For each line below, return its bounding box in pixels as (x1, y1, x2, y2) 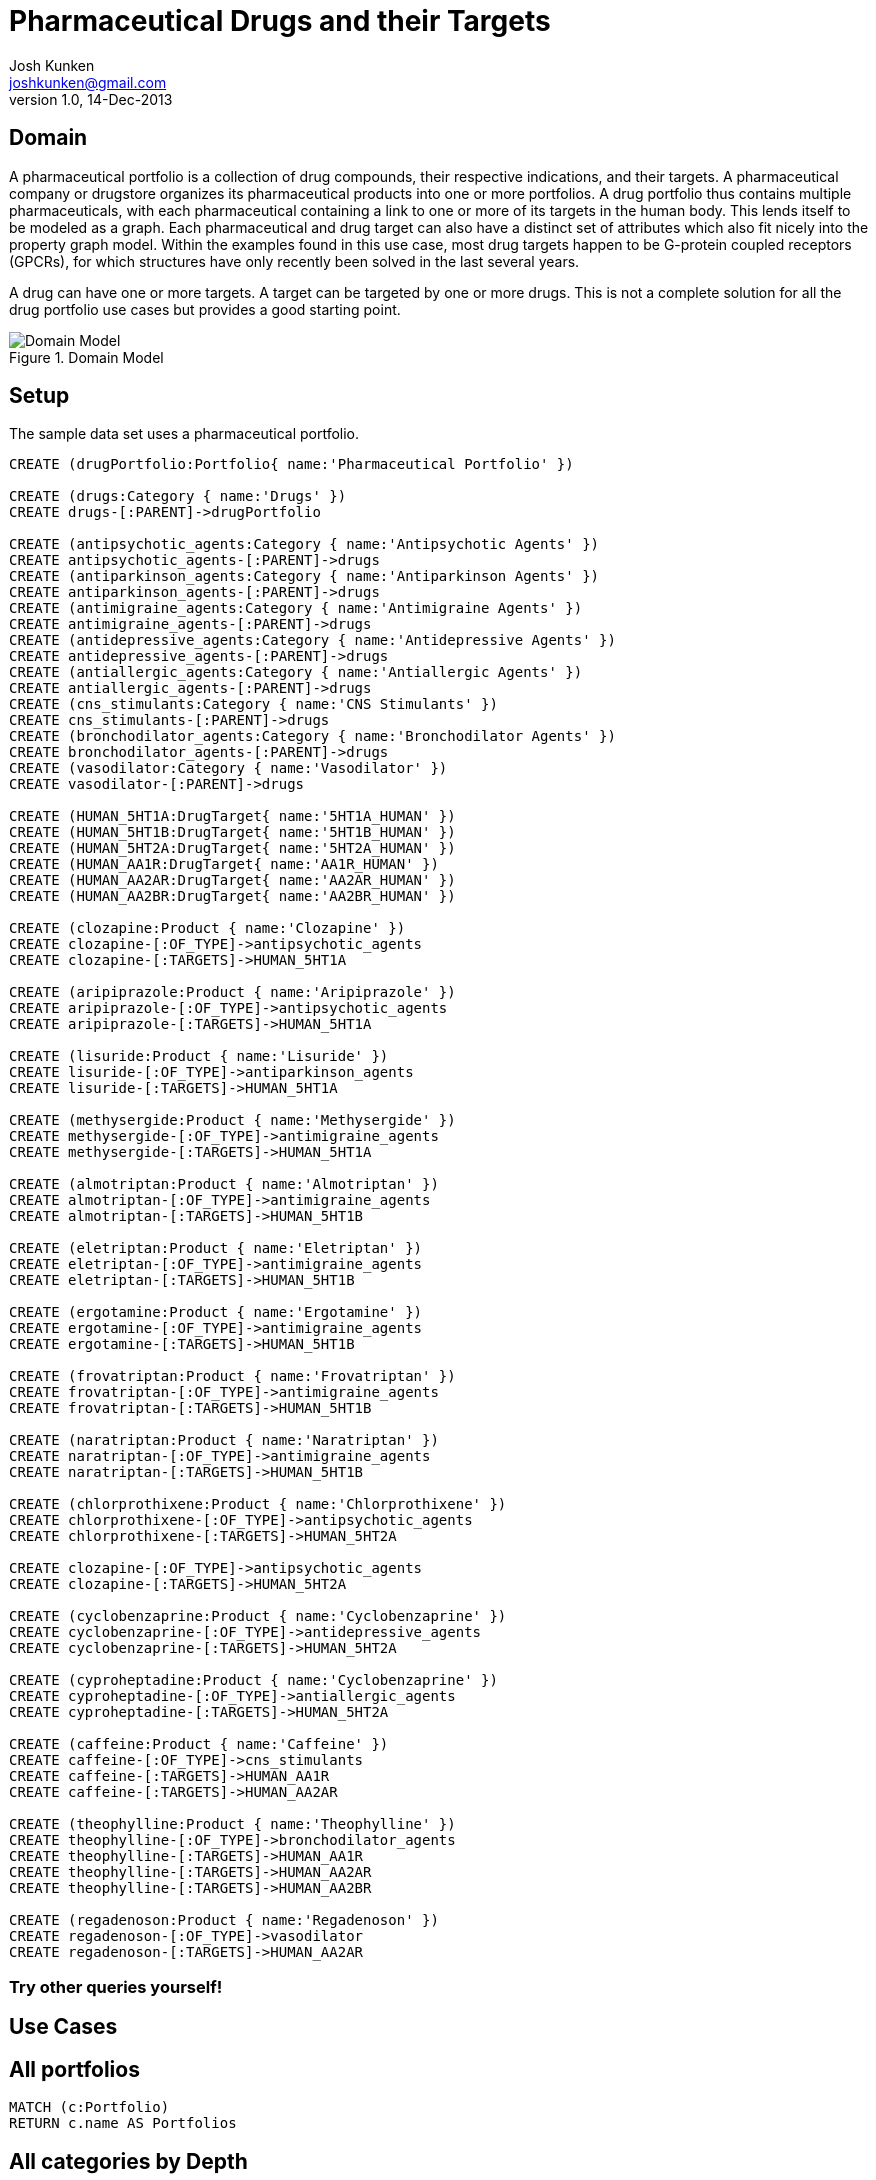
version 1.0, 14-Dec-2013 (9, 90, 173, 108)
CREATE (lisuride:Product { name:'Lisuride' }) (9, 1048, 389, 1065)
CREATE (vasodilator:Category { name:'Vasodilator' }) (9, 760, 448, 777)
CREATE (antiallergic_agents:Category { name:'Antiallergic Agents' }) (9, 664, 583, 681)
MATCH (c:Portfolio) (9, 2099, 170, 2116)
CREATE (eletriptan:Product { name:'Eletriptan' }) (9, 1240, 423, 1257)
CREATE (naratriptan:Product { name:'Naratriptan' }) (9, 1432, 439, 1449)
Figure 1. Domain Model (9, 348, 164, 366)
